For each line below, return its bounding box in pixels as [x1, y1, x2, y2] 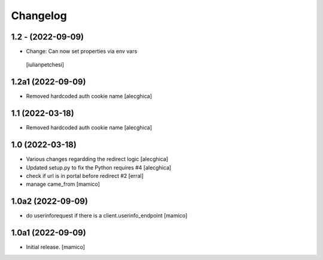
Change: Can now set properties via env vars [26, 48, 138, 55]
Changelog [11, 9, 67, 22]
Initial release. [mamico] [26, 243, 86, 251]
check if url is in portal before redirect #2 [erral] [26, 172, 144, 179]
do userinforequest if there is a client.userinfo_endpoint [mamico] [26, 212, 188, 219]
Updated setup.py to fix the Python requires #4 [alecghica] [26, 164, 172, 171]
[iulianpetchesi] [26, 61, 65, 68]
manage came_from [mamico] [26, 180, 100, 188]
